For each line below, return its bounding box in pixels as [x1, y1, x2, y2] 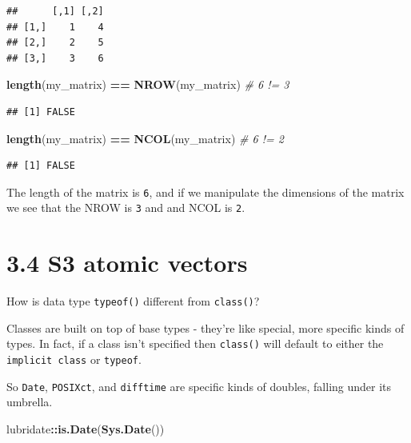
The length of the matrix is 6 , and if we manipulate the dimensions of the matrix [6, 183, 405, 200]
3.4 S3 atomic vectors [6, 246, 248, 279]
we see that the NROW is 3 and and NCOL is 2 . [6, 199, 245, 216]
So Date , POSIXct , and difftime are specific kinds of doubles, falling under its [6, 377, 392, 394]
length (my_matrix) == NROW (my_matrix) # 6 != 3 [6, 76, 289, 93]
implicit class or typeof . [6, 351, 142, 368]
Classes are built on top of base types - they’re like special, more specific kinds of [6, 319, 405, 336]
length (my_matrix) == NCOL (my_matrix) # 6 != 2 [6, 130, 284, 146]
